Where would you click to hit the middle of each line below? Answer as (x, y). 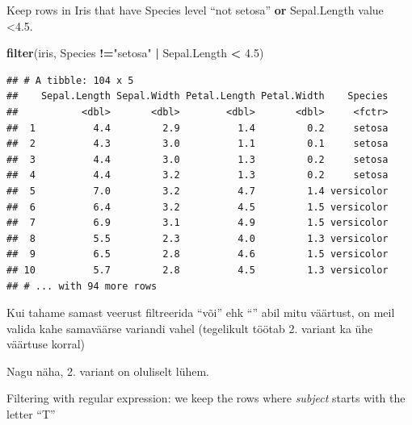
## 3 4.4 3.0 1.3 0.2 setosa (198, 159)
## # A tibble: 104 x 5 (70, 80)
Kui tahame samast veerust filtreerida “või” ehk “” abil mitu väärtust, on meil (201, 312)
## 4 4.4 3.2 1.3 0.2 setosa (198, 175)
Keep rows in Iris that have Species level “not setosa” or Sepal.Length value (195, 10)
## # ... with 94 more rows (82, 286)
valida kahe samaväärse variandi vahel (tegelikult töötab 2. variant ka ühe (190, 328)
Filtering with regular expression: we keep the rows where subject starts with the (206, 398)
